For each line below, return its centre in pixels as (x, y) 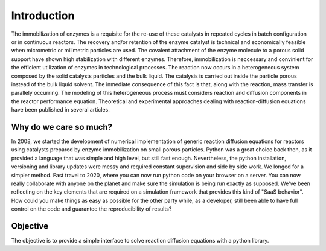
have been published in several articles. (60, 110)
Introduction (43, 16)
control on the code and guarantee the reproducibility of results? (91, 209)
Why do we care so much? (62, 127)
